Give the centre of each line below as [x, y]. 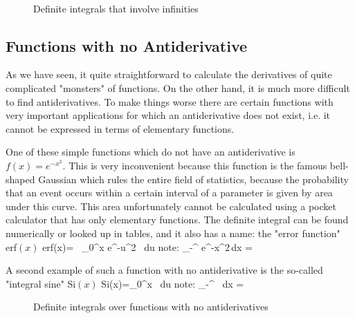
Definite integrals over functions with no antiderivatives [151, 307]
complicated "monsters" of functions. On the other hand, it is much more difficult [178, 87]
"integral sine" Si [41, 283]
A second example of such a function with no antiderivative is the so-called [164, 270]
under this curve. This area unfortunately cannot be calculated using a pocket [171, 206]
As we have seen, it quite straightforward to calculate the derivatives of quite [169, 74]
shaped [20, 179]
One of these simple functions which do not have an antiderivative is [151, 152]
